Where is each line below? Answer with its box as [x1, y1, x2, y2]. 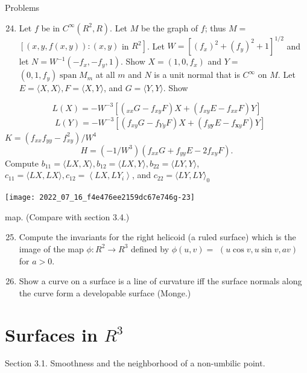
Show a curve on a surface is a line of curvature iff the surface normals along [19, 275, 302, 287]
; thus [204, 21, 226, 34]
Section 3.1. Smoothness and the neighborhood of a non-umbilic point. [5, 357, 265, 369]
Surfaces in [5, 322, 98, 346]
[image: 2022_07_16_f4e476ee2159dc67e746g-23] [5, 193, 195, 202]
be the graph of [141, 21, 198, 34]
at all [95, 68, 115, 81]
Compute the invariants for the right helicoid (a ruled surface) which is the [19, 231, 296, 243]
